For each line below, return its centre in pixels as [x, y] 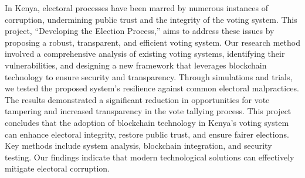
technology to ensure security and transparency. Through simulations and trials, [149, 76]
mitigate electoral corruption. [57, 168]
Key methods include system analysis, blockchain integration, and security [138, 146]
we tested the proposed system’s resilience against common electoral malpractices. [152, 88]
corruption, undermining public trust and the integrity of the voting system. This [151, 19]
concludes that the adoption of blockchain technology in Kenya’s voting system [147, 122]
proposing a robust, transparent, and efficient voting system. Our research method [152, 42]
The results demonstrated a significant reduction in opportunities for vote [137, 99]
